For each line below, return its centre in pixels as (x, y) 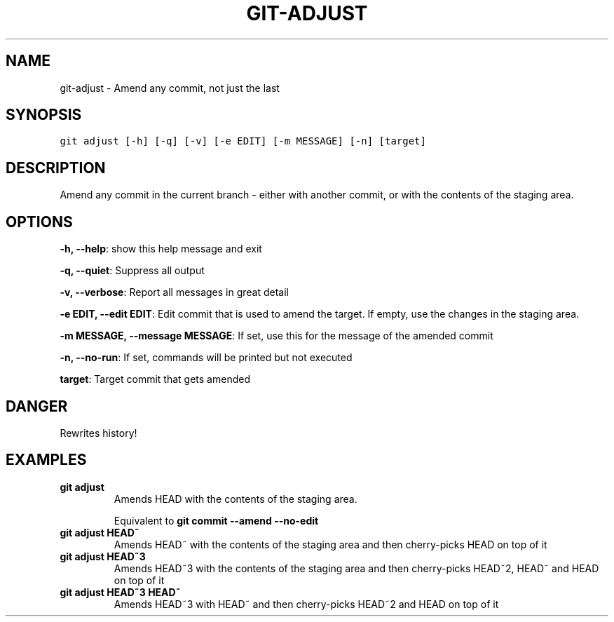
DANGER (37, 406)
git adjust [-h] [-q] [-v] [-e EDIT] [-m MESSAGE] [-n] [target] (243, 141)
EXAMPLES (46, 460)
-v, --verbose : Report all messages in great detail (175, 292)
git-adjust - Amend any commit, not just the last (170, 88)
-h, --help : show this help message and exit (161, 249)
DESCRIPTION (56, 168)
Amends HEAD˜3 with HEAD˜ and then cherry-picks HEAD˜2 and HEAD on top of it (306, 604)
